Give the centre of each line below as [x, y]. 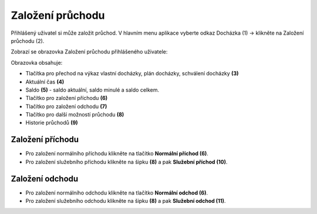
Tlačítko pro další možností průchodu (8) [75, 115]
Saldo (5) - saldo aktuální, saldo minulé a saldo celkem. [92, 90]
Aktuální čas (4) [45, 82]
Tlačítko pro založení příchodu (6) [67, 98]
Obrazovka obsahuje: [37, 62]
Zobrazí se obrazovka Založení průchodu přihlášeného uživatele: [89, 52]
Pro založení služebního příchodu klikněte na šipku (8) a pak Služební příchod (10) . [127, 162]
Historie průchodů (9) [52, 123]
